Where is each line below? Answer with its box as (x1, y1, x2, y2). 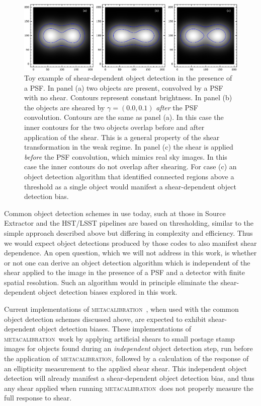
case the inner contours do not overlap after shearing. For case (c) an (24, 161, 237, 172)
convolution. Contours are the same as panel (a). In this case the (24, 112, 224, 122)
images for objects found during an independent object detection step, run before (4, 343, 253, 354)
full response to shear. (4, 392, 72, 403)
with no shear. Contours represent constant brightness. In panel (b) (24, 92, 232, 103)
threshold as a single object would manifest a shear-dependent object (24, 181, 237, 191)
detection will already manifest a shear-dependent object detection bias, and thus (4, 373, 254, 383)
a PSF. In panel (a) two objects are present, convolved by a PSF (24, 82, 223, 93)
